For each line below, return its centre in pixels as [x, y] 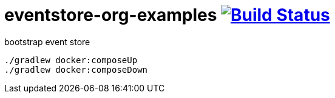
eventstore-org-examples [111, 15]
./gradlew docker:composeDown [76, 69]
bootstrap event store [47, 41]
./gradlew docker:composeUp [71, 60]
